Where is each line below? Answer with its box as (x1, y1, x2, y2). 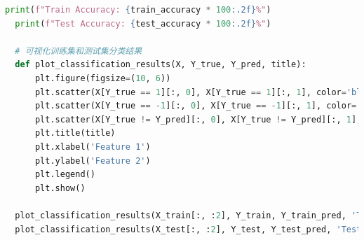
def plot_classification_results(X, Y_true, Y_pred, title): (15, 59, 306, 70)
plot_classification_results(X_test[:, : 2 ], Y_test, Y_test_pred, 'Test (15, 224, 362, 234)
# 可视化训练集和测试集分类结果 (15, 45, 142, 56)
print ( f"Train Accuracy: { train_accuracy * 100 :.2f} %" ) (5, 5, 271, 15)
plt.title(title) (34, 128, 116, 139)
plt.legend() (34, 169, 95, 180)
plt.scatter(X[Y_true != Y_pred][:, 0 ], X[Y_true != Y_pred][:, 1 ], (34, 114, 362, 125)
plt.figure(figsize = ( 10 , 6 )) (34, 73, 171, 83)
